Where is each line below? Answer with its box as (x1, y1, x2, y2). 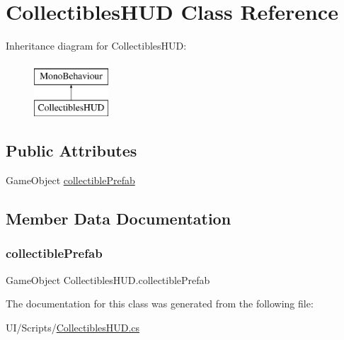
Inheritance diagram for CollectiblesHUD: (6, 38, 187, 53)
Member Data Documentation (6, 208, 231, 229)
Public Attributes (6, 140, 137, 161)
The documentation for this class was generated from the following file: (6, 296, 314, 311)
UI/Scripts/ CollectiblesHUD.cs (6, 319, 140, 334)
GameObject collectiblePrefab (6, 173, 135, 188)
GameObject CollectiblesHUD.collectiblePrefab (6, 272, 210, 287)
